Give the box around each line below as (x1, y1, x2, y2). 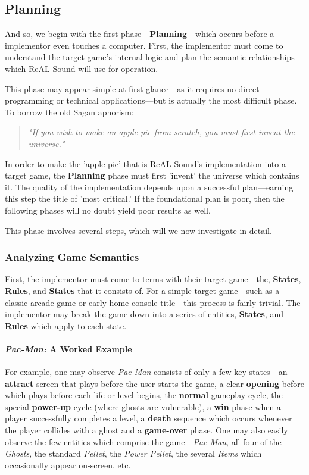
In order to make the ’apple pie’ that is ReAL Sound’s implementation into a (5, 157, 286, 170)
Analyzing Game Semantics (5, 249, 139, 264)
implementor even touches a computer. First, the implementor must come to (5, 39, 283, 51)
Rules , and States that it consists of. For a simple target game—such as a (5, 284, 280, 296)
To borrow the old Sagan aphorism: (5, 105, 134, 118)
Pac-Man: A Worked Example (5, 342, 132, 355)
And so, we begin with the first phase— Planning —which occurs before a (5, 27, 274, 40)
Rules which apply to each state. (5, 319, 127, 332)
